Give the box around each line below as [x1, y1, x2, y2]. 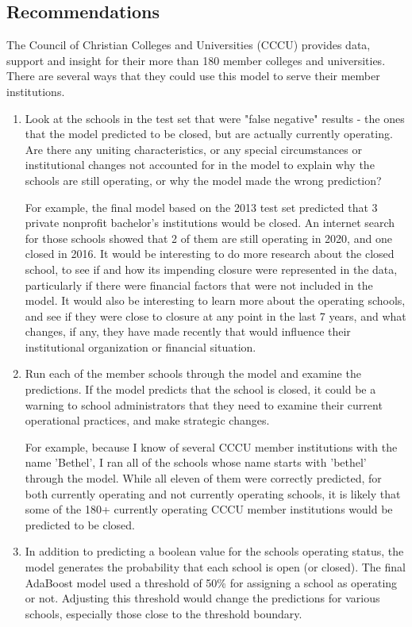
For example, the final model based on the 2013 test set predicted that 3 [25, 198, 378, 215]
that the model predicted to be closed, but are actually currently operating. [25, 125, 393, 142]
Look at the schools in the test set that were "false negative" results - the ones [25, 110, 405, 126]
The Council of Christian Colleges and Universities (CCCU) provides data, [6, 37, 371, 53]
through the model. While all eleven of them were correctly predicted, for [25, 470, 382, 487]
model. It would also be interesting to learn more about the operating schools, [25, 292, 406, 309]
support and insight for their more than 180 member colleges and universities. [6, 52, 386, 68]
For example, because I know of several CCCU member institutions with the [25, 438, 398, 455]
